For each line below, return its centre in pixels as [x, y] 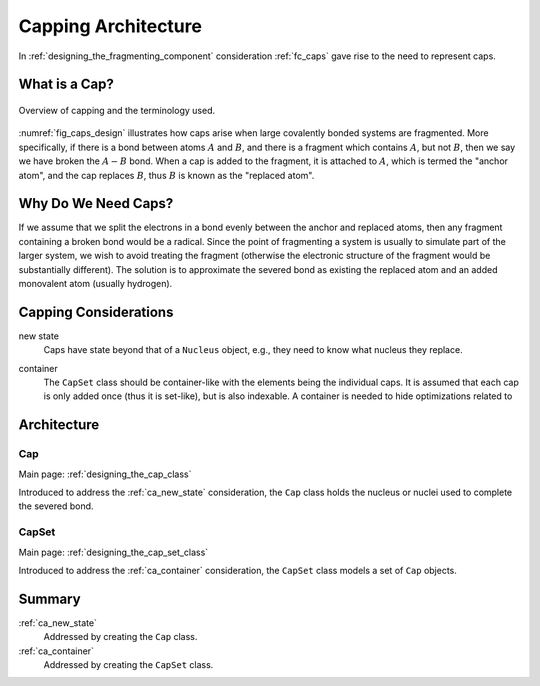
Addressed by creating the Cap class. [120, 637]
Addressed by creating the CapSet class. [128, 664]
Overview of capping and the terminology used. [116, 110]
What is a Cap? [66, 84]
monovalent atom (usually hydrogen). [95, 283]
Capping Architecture [110, 26]
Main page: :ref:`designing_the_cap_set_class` [113, 552]
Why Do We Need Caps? [96, 203]
